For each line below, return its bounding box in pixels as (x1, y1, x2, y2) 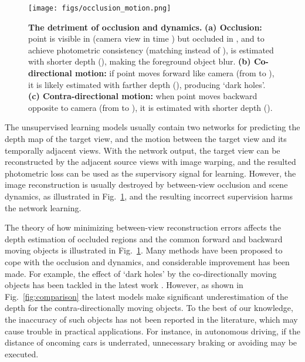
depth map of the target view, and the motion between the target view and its (5, 133, 287, 144)
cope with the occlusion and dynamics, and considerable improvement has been (5, 255, 290, 268)
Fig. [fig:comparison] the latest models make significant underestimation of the (5, 290, 288, 302)
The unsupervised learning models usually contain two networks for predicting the (5, 121, 300, 133)
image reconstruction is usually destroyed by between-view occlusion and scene (5, 178, 288, 191)
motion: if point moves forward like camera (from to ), (74, 67, 274, 79)
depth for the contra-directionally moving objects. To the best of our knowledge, (5, 302, 293, 314)
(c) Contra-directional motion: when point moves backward (28, 90, 257, 102)
